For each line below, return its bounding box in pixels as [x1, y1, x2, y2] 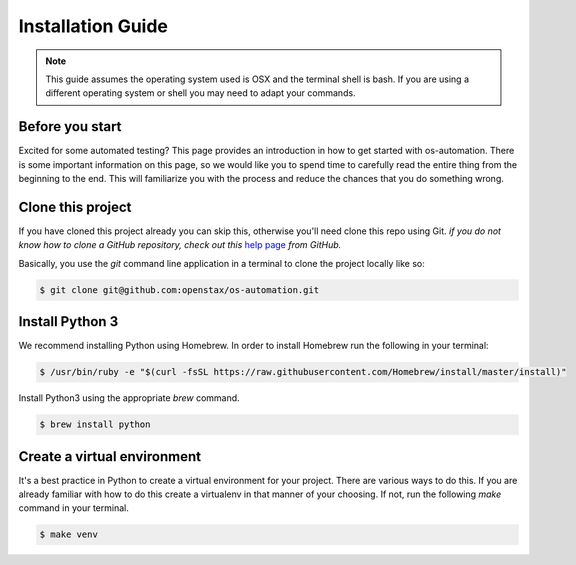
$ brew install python [39, 419, 151, 430]
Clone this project [18, 198, 132, 215]
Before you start [18, 118, 122, 135]
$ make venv [39, 529, 99, 540]
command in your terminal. [18, 502, 129, 514]
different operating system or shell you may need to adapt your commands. [45, 87, 356, 99]
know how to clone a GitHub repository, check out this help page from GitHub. [18, 239, 342, 251]
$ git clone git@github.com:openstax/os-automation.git [39, 284, 320, 295]
